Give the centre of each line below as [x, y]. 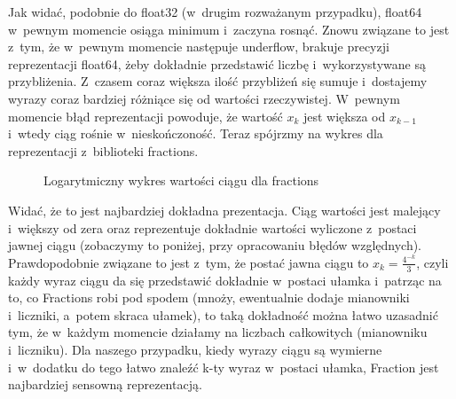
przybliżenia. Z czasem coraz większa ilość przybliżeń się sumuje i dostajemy [218, 81]
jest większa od [344, 116]
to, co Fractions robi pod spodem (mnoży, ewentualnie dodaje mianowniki [209, 297]
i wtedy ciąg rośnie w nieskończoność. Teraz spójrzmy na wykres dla [196, 133]
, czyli [432, 262]
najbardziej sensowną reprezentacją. [105, 384]
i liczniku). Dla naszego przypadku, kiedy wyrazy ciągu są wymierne [195, 349]
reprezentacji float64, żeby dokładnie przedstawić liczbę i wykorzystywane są [217, 63]
